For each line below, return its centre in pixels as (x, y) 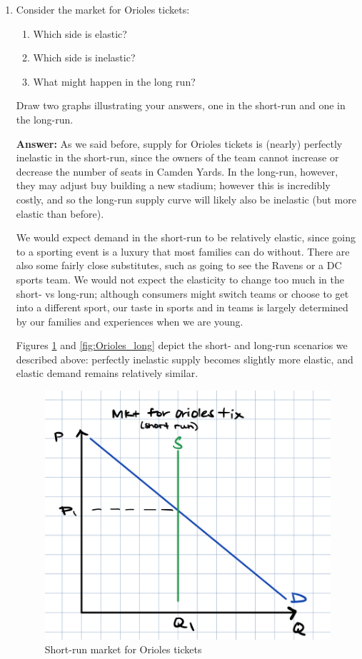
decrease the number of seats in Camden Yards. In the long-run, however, (177, 171)
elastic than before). (60, 213)
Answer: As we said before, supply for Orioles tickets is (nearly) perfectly (179, 143)
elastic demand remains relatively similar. (107, 373)
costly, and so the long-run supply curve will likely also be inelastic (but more (186, 199)
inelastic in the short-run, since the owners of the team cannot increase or (177, 157)
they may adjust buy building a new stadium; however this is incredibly (173, 185)
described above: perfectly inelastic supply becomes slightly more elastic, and (185, 359)
